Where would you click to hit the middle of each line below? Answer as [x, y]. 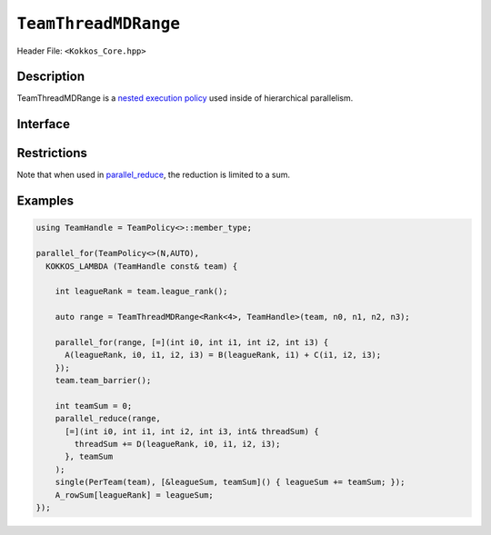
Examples [45, 201]
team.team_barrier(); [103, 381]
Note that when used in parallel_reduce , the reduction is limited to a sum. [154, 175]
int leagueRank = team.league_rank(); [141, 292]
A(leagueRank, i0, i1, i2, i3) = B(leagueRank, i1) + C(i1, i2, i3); [223, 355]
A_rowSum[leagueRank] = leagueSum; [134, 495]
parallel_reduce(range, [108, 419]
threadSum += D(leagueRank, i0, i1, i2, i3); [177, 444]
